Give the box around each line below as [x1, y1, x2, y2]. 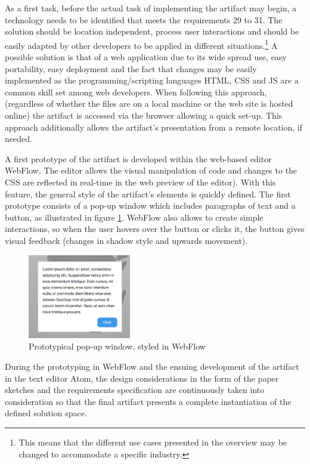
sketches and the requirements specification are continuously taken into [5, 383, 265, 396]
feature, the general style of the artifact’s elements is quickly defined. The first [5, 187, 291, 200]
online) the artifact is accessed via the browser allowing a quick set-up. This [5, 109, 283, 121]
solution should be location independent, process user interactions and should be [5, 25, 299, 38]
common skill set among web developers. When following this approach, [5, 85, 267, 98]
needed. [5, 132, 32, 145]
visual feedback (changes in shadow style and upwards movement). [5, 234, 248, 246]
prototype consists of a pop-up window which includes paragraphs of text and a [5, 199, 296, 212]
